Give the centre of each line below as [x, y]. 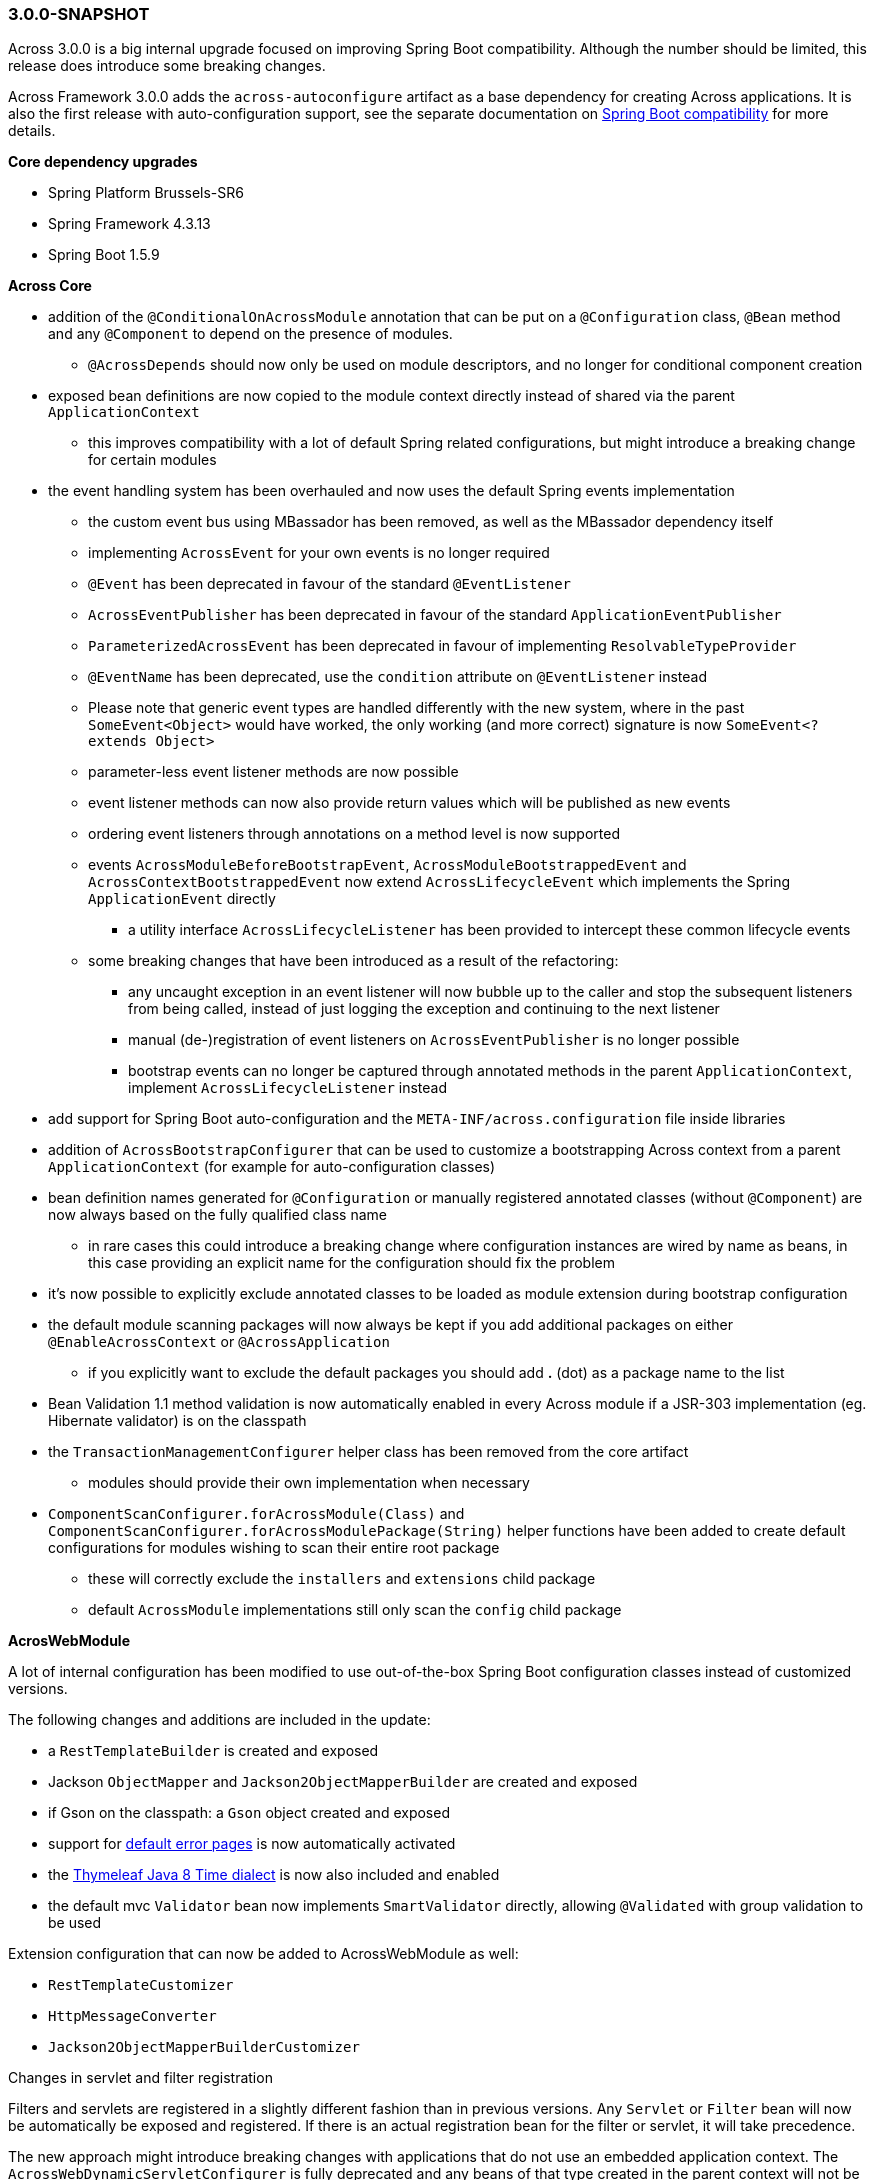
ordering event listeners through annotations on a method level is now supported [354, 834]
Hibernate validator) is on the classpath [177, 1421]
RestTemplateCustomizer [141, 1985]
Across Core [50, 286]
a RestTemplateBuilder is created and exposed [213, 1751]
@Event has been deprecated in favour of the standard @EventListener [330, 584]
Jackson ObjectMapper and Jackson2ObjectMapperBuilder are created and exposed [343, 1782]
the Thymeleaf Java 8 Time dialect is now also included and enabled [274, 1875]
